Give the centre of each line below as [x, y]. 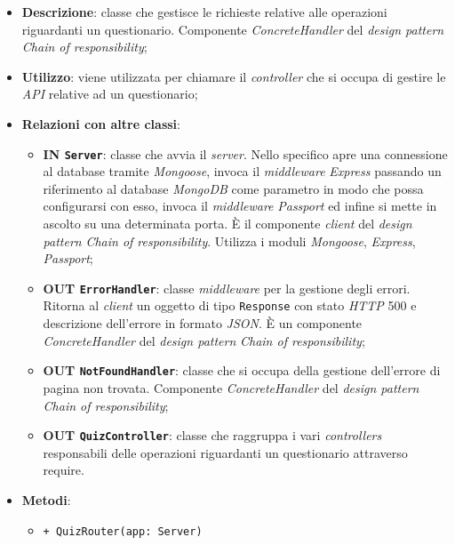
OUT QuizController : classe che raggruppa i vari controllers [212, 435]
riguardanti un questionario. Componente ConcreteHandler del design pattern [233, 29]
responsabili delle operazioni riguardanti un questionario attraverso [225, 452]
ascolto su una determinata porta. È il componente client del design [227, 223]
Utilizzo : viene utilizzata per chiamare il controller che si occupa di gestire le [234, 76]
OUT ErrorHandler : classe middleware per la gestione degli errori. [227, 288]
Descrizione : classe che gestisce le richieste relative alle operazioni [204, 12]
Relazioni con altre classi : [101, 123]
